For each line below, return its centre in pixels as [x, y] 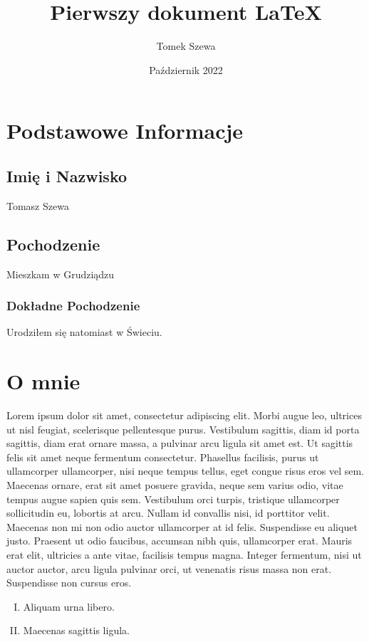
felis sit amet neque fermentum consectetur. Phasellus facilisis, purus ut [163, 457]
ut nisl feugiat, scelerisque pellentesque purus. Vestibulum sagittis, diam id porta [183, 429]
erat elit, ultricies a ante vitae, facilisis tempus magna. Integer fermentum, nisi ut [184, 554]
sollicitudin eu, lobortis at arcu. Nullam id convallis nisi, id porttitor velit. [168, 513]
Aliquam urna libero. [69, 606]
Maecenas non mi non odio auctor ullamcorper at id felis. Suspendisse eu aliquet [182, 526]
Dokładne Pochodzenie [73, 306]
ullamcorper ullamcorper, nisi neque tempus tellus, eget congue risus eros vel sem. [186, 471]
